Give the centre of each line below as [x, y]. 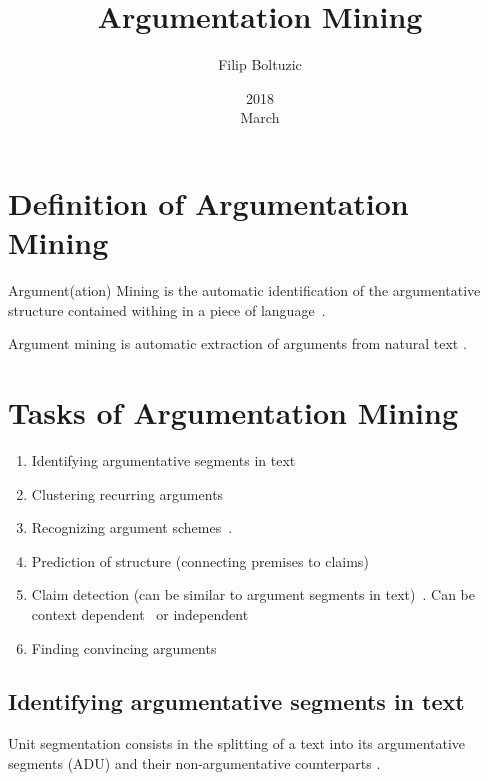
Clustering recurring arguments [127, 493]
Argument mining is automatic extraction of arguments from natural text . [237, 343]
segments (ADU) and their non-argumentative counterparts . [194, 762]
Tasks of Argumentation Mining [233, 412]
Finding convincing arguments [124, 647]
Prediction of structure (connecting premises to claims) [200, 560]
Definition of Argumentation [208, 202]
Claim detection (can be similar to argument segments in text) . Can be [253, 594]
